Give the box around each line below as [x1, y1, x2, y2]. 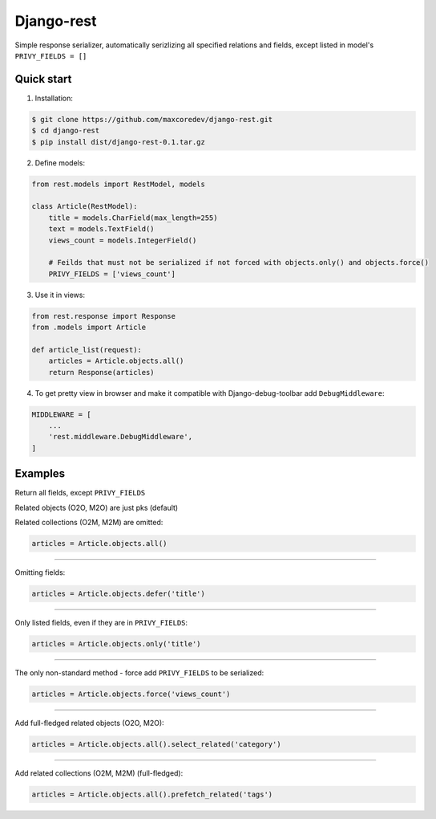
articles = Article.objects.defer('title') [31, 589, 206, 598]
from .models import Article [31, 323, 147, 332]
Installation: [34, 93, 74, 103]
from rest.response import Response [31, 312, 176, 320]
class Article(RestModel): [31, 202, 138, 211]
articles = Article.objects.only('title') [31, 639, 201, 648]
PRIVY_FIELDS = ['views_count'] [48, 269, 176, 279]
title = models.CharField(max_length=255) [48, 213, 218, 222]
